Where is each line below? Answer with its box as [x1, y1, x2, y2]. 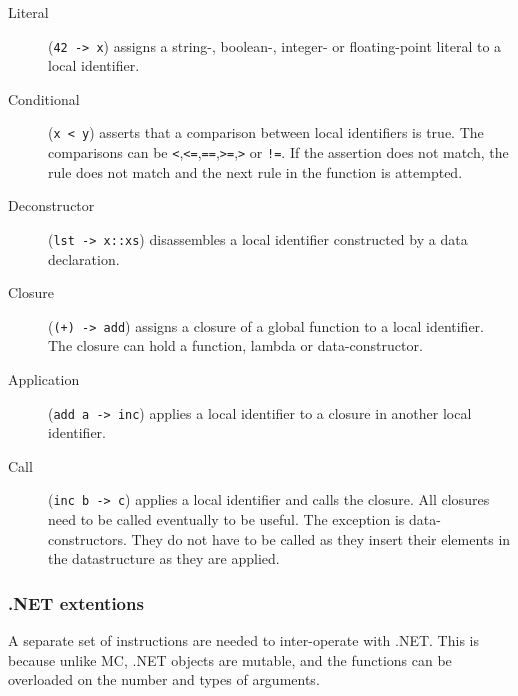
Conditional [8, 88, 80, 109]
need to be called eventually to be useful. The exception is [48, 509, 405, 530]
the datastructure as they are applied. [48, 548, 280, 569]
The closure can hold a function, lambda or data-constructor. [48, 335, 423, 356]
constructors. [48, 528, 127, 549]
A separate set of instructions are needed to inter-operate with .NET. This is [8, 630, 479, 651]
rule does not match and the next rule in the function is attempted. [48, 161, 463, 182]
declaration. [48, 248, 120, 269]
